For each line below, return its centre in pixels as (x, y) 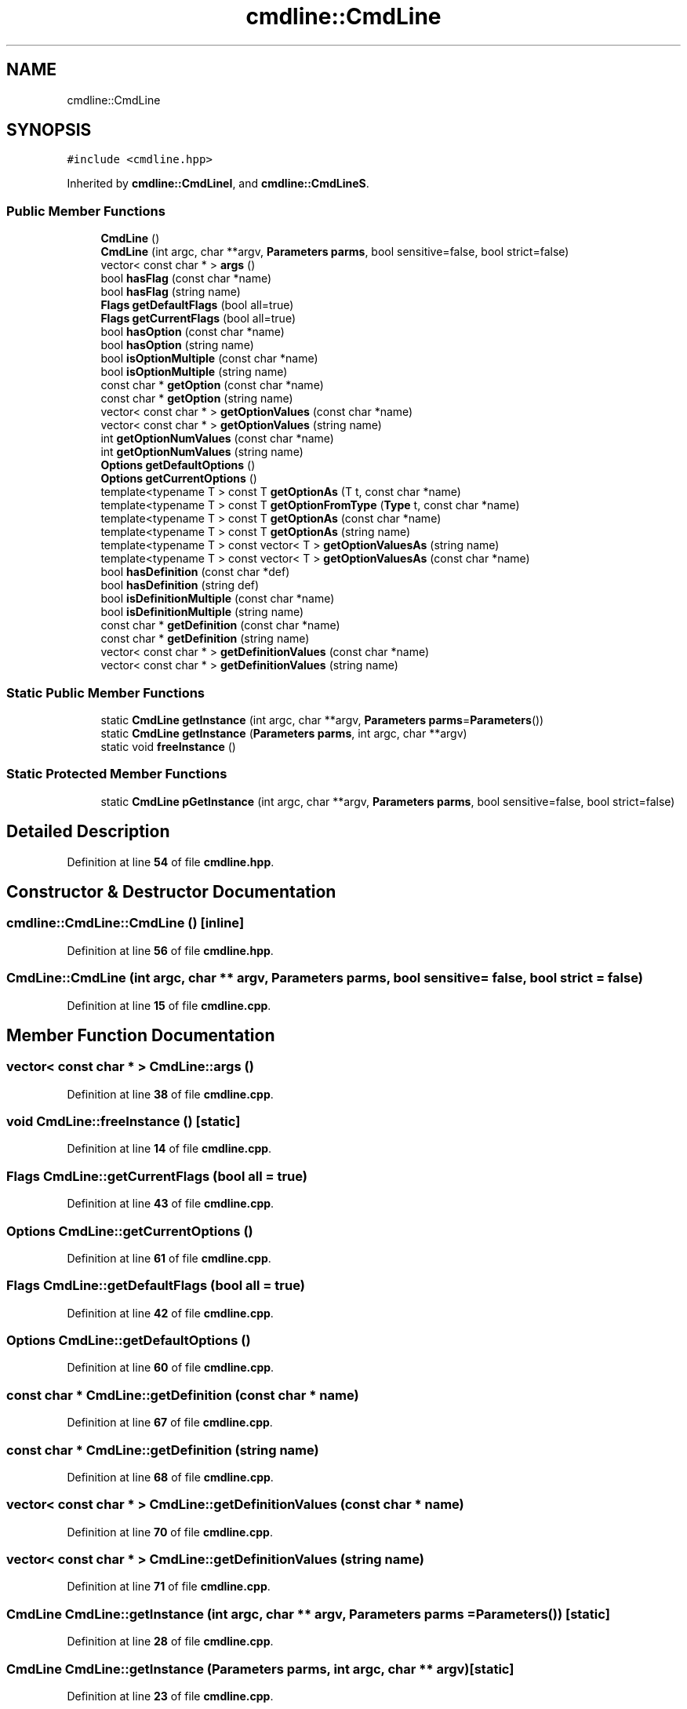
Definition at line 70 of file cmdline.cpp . (170, 1532)
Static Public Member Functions (106, 692)
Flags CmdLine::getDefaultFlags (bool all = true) (156, 1286)
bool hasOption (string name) (177, 345)
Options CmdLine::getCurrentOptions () (130, 1231)
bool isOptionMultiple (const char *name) (209, 359)
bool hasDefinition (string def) (180, 585)
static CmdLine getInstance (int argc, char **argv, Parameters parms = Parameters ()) (322, 720)
